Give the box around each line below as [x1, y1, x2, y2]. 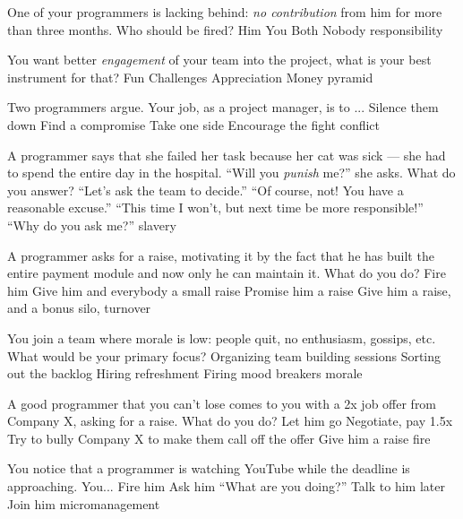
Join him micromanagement [7, 494, 160, 513]
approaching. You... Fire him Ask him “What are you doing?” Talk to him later [7, 477, 445, 496]
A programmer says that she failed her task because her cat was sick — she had [7, 145, 446, 164]
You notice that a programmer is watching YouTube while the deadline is [7, 459, 410, 478]
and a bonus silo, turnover [7, 298, 151, 317]
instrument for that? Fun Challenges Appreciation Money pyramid [7, 67, 373, 86]
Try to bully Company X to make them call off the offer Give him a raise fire [7, 428, 431, 447]
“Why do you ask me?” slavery [7, 215, 176, 234]
